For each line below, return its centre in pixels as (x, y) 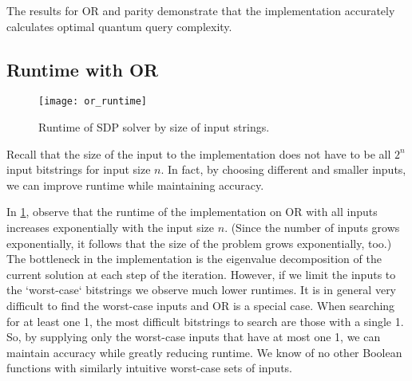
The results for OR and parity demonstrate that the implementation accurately (201, 10)
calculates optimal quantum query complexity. (119, 26)
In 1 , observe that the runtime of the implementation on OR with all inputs (192, 212)
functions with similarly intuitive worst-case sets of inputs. (150, 368)
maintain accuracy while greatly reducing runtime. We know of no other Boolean (204, 352)
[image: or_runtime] (93, 102)
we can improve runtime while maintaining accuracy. (135, 185)
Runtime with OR (83, 69)
